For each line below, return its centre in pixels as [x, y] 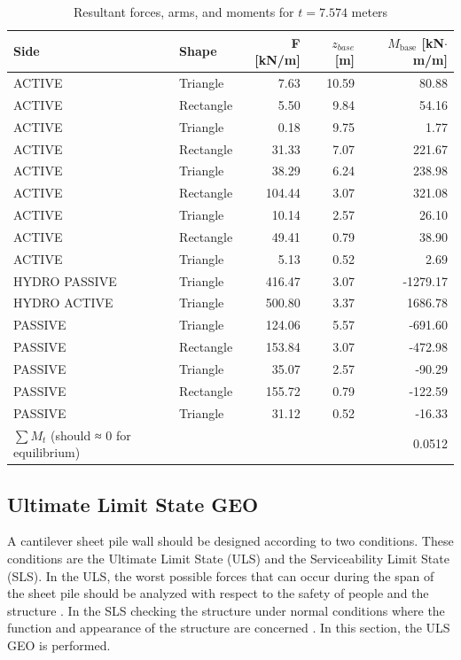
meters [370, 12]
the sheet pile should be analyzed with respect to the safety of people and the [218, 593]
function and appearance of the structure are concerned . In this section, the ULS [229, 628]
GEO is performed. [59, 644]
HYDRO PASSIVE [65, 280]
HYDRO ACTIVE [63, 303]
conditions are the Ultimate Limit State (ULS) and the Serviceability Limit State [228, 559]
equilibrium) [47, 452]
